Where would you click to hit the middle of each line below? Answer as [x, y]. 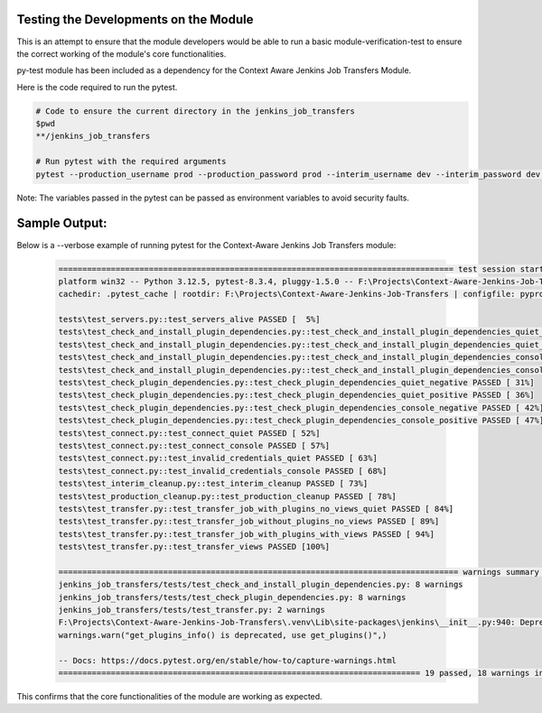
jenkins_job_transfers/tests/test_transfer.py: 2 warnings [192, 610]
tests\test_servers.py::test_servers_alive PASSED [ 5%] [189, 319]
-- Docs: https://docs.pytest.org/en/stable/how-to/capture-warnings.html [228, 660]
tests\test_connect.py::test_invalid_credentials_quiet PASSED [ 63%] [218, 458]
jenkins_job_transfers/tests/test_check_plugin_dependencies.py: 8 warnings [232, 597]
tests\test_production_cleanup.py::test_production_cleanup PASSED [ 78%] [228, 496]
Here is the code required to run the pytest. [97, 87]
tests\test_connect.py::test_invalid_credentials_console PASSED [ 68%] [223, 471]
